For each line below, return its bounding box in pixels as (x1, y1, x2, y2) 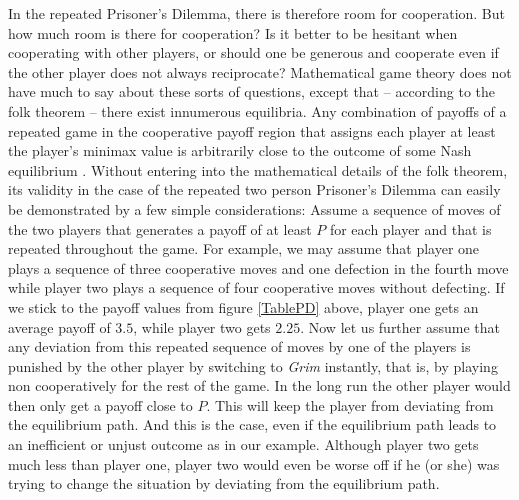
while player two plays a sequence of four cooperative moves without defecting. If (8, 277, 505, 298)
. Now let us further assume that (300, 316, 500, 337)
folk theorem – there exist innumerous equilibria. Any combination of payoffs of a (8, 100, 507, 121)
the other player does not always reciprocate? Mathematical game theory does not (8, 61, 512, 82)
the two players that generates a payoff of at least (8, 218, 312, 239)
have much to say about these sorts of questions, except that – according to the (8, 81, 495, 102)
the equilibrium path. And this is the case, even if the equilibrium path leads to (8, 414, 497, 435)
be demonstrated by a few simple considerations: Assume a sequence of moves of (8, 198, 501, 219)
